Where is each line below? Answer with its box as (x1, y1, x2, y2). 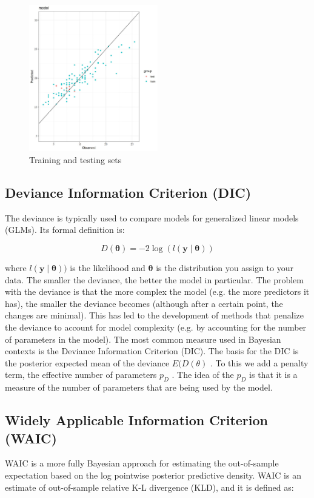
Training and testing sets (29, 153, 122, 166)
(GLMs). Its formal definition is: (5, 223, 125, 236)
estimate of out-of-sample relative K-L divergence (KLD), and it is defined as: (5, 480, 294, 493)
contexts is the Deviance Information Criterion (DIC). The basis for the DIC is (5, 345, 299, 357)
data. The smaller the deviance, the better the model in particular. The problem (5, 273, 304, 286)
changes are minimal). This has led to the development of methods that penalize (5, 309, 304, 321)
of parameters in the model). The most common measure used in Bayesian (5, 332, 281, 345)
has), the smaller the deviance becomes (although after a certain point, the (5, 297, 283, 309)
